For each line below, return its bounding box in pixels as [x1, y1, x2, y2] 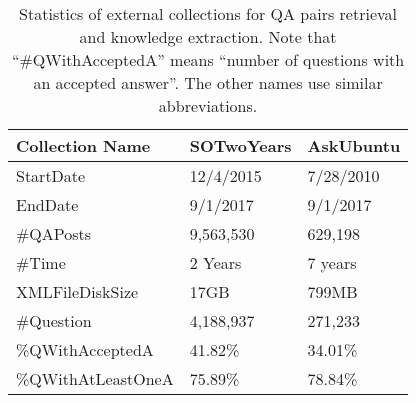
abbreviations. [158, 94, 258, 117]
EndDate [16, 193, 79, 216]
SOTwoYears [189, 134, 292, 157]
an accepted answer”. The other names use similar [33, 71, 383, 94]
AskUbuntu [307, 134, 401, 157]
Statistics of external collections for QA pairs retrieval [19, 2, 398, 25]
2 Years [189, 251, 242, 274]
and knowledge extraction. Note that [79, 25, 337, 48]
